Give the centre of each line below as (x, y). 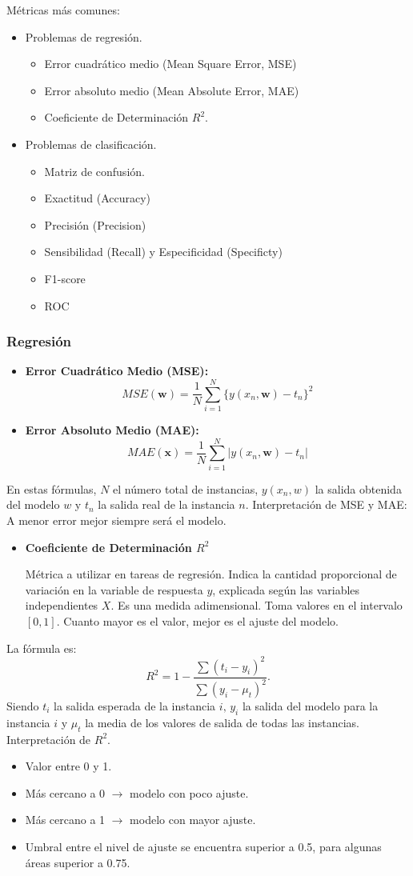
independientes (62, 605)
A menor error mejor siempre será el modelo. (116, 520)
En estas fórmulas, (52, 488)
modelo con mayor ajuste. (193, 820)
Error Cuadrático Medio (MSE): (117, 371)
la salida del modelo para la (310, 706)
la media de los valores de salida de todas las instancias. (222, 722)
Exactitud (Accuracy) (98, 198)
